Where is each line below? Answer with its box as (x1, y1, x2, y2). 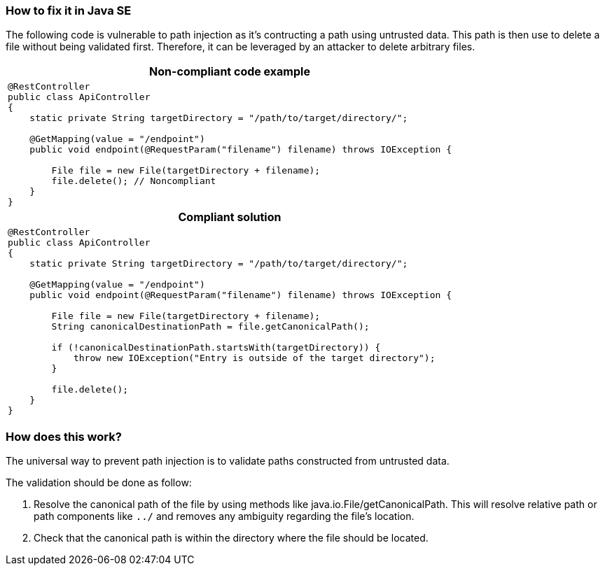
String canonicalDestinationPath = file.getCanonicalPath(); (51, 321, 370, 332)
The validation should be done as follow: (6, 477, 192, 489)
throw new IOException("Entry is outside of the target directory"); (73, 353, 436, 364)
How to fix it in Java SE (6, 3, 132, 17)
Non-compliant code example (149, 64, 310, 79)
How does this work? (6, 429, 122, 444)
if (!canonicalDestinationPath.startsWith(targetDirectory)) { (51, 342, 381, 353)
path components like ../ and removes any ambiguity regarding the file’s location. (34, 510, 415, 523)
